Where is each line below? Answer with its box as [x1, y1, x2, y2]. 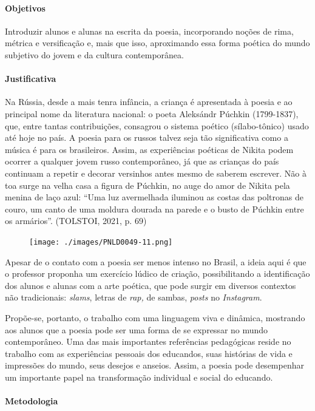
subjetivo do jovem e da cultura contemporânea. [5, 48, 184, 61]
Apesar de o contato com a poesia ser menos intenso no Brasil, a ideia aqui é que [5, 255, 307, 268]
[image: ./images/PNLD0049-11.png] [29, 237, 173, 246]
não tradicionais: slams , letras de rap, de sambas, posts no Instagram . [5, 291, 262, 304]
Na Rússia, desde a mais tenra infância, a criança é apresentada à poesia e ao [5, 95, 293, 108]
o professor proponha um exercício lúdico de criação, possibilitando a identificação [5, 267, 310, 280]
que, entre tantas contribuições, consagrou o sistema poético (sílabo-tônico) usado [5, 119, 309, 132]
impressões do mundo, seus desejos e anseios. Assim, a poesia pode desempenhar [5, 359, 304, 372]
